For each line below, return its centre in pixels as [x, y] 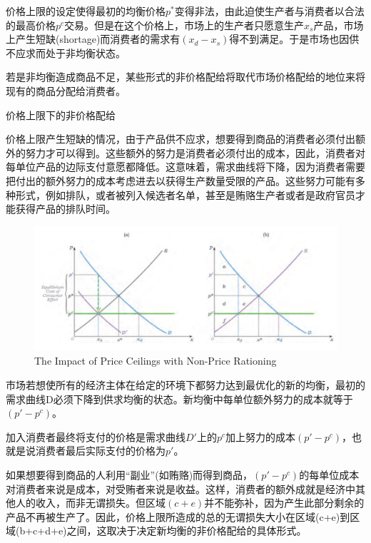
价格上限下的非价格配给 [61, 115]
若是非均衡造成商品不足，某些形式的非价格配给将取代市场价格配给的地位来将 [185, 77]
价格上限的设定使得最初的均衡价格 [86, 11]
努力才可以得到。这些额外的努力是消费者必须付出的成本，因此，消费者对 [195, 152]
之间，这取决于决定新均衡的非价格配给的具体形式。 [187, 531]
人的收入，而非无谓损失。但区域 [90, 503]
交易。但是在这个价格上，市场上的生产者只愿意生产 [184, 25]
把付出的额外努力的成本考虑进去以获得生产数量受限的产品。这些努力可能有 [181, 180]
